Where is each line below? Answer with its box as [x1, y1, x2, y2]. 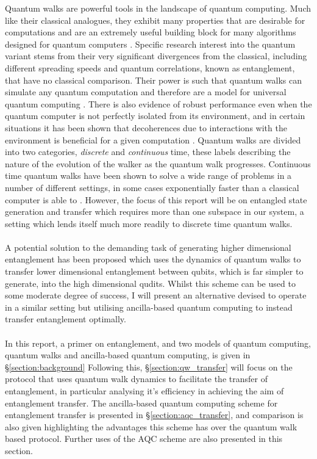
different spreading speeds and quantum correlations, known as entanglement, [5, 61, 295, 74]
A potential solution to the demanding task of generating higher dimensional [5, 240, 291, 253]
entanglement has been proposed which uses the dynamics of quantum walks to [5, 253, 301, 266]
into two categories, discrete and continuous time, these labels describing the [5, 145, 291, 158]
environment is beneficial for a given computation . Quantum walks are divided [5, 133, 301, 146]
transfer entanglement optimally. [5, 313, 126, 325]
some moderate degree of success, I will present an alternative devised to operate [5, 289, 307, 302]
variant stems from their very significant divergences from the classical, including [5, 49, 307, 62]
